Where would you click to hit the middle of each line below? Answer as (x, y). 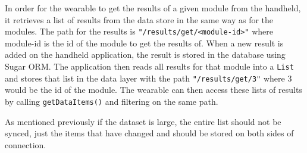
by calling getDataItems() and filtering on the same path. (112, 101)
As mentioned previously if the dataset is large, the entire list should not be (143, 121)
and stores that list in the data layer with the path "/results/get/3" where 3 (148, 78)
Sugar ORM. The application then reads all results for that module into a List (149, 66)
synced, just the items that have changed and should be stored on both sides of (149, 133)
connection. (26, 144)
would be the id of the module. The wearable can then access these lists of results (153, 90)
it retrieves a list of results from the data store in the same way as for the (139, 19)
